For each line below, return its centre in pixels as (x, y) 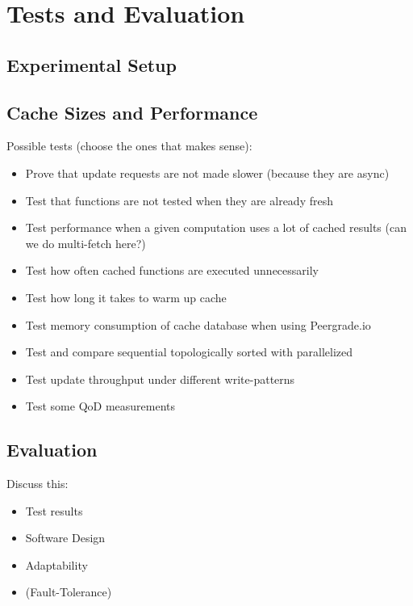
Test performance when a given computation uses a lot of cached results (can (216, 227)
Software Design (65, 538)
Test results (54, 510)
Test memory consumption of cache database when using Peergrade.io (198, 324)
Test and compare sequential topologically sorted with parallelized (189, 352)
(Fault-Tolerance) (69, 592)
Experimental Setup (92, 64)
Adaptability (56, 564)
